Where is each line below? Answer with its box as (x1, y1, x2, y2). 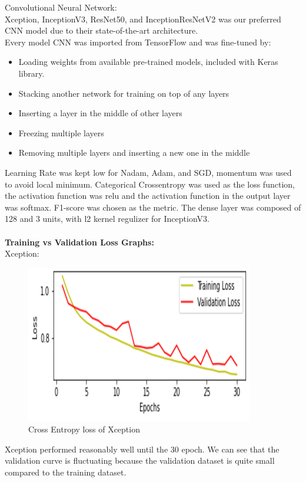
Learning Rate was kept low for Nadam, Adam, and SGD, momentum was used (5, 166, 292, 178)
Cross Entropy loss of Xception (28, 423, 140, 435)
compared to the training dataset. (5, 466, 127, 478)
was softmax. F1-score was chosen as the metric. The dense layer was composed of (5, 201, 301, 213)
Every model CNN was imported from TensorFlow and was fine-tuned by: (5, 35, 271, 48)
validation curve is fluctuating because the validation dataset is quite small (5, 454, 275, 467)
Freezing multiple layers (18, 126, 104, 139)
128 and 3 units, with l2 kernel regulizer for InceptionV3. (5, 212, 209, 225)
